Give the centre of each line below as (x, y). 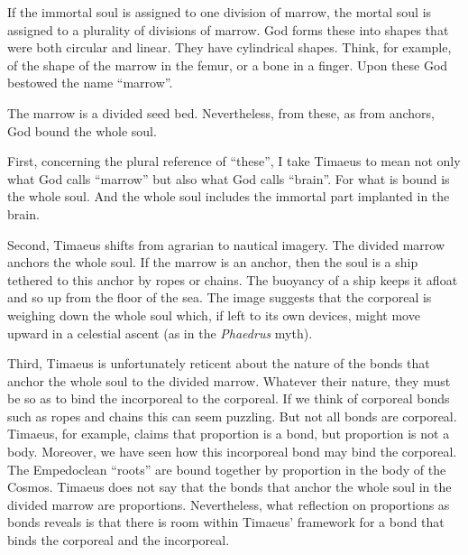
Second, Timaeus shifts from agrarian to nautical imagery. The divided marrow (226, 244)
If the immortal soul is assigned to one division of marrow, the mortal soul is (220, 12)
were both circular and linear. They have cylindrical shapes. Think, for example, (229, 47)
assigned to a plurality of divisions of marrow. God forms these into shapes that (228, 29)
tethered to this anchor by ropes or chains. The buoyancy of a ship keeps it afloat (233, 279)
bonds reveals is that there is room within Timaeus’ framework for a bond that (226, 522)
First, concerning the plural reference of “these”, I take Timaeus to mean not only (234, 161)
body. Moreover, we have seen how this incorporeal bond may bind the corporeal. (232, 452)
